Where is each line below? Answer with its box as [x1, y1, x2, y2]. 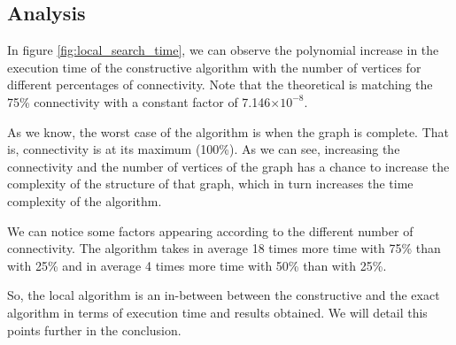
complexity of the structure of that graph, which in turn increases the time [7, 174, 413, 193]
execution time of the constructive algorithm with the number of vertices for [7, 57, 421, 76]
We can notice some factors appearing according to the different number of [7, 221, 413, 240]
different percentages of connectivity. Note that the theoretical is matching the [7, 75, 433, 94]
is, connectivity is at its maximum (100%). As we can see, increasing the [7, 140, 400, 158]
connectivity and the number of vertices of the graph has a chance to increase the [7, 157, 450, 175]
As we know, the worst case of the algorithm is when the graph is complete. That [7, 122, 449, 141]
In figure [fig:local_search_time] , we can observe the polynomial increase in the [7, 41, 439, 59]
